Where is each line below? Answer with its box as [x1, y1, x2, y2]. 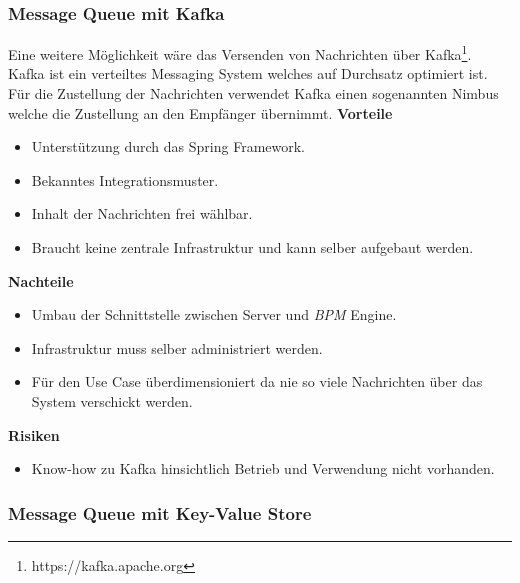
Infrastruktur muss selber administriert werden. [31, 337, 323, 358]
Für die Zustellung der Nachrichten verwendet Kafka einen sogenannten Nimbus [8, 83, 499, 104]
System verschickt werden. [31, 391, 193, 411]
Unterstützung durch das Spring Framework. [31, 136, 305, 157]
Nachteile [8, 270, 74, 291]
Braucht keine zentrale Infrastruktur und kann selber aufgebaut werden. [31, 237, 474, 258]
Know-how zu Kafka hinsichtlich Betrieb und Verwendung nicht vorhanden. [31, 458, 495, 479]
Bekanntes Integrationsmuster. [31, 169, 219, 190]
